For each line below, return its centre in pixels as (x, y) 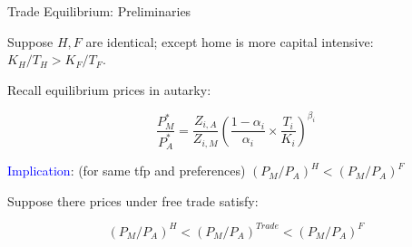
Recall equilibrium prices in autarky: (109, 89)
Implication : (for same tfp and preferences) (127, 171)
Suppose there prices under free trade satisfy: (133, 200)
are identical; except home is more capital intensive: (230, 41)
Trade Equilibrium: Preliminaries (99, 11)
